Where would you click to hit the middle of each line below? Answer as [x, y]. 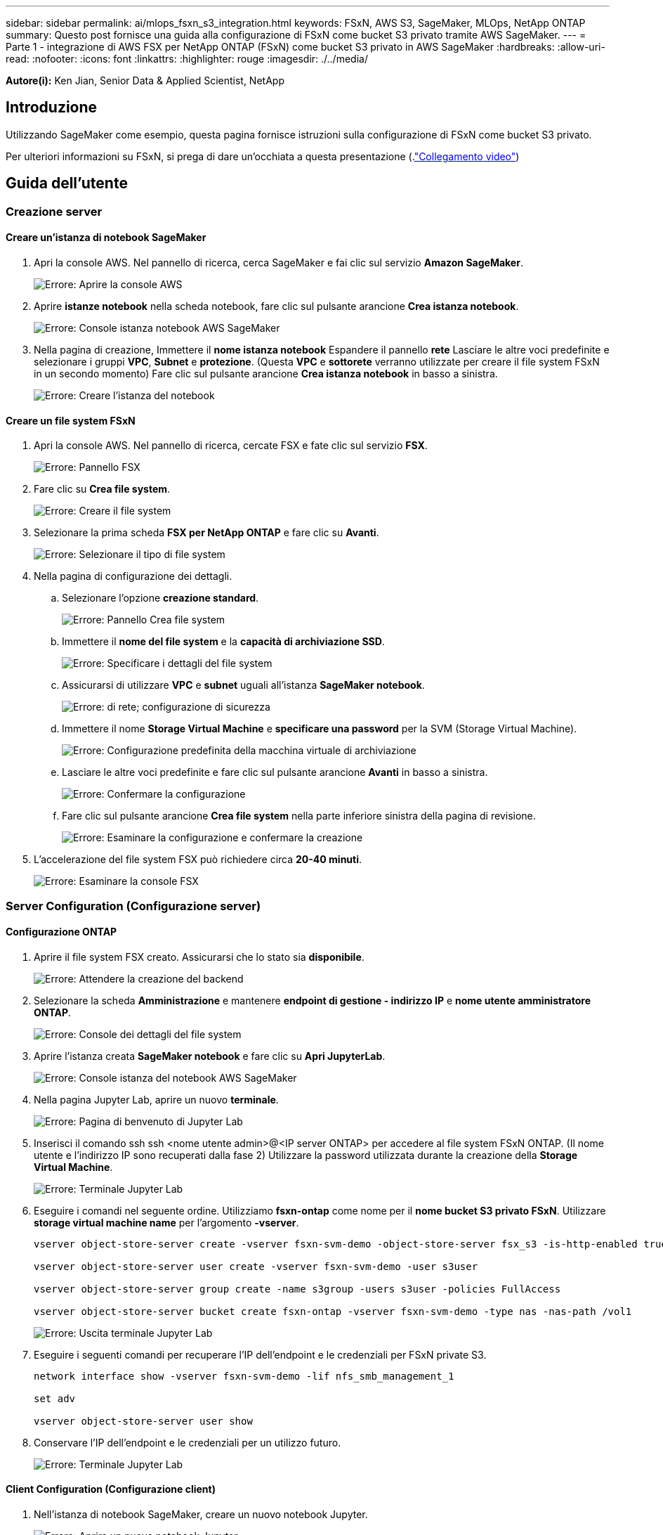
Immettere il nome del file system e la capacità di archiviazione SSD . [223, 642]
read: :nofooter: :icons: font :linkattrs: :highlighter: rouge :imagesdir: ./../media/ [187, 59]
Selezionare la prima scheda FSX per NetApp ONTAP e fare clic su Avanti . [206, 533]
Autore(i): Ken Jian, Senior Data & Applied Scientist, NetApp [145, 80]
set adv [55, 1398]
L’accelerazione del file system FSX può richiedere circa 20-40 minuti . [198, 860]
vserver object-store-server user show [143, 1421]
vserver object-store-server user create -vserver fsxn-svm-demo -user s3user [256, 1266]
